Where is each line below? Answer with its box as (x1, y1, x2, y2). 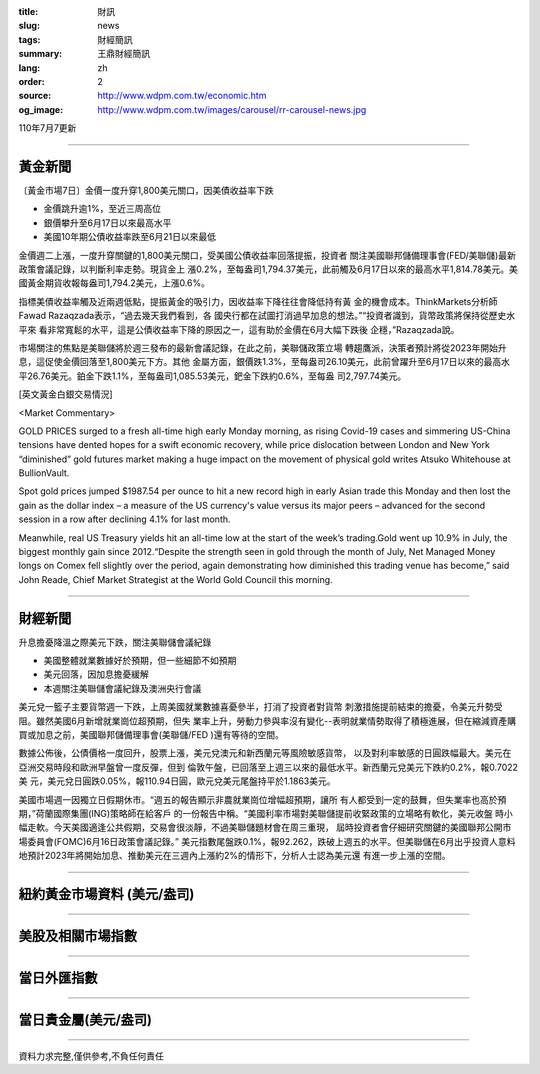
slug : (18, 20, 40, 32)
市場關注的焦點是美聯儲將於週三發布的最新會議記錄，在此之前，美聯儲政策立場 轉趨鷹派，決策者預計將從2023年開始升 (18, 341, 507, 354)
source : (18, 90, 52, 102)
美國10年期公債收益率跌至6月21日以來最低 (43, 231, 217, 243)
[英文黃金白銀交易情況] (18, 388, 114, 400)
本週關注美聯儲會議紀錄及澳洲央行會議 (43, 682, 202, 694)
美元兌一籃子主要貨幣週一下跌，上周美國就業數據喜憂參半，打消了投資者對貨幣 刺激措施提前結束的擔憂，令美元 (18, 701, 477, 713)
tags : (18, 33, 41, 45)
